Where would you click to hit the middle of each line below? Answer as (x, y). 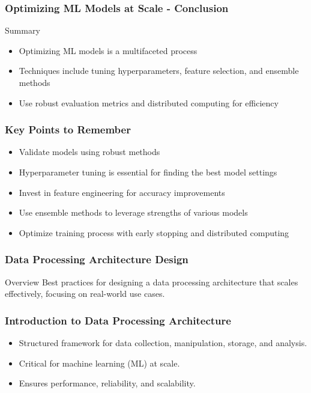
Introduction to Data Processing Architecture (118, 320)
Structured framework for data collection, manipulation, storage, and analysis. (163, 343)
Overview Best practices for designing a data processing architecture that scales (152, 282)
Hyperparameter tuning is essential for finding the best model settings (148, 172)
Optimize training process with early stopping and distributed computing (154, 232)
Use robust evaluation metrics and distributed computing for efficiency (149, 102)
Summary (23, 30)
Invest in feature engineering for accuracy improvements (122, 192)
